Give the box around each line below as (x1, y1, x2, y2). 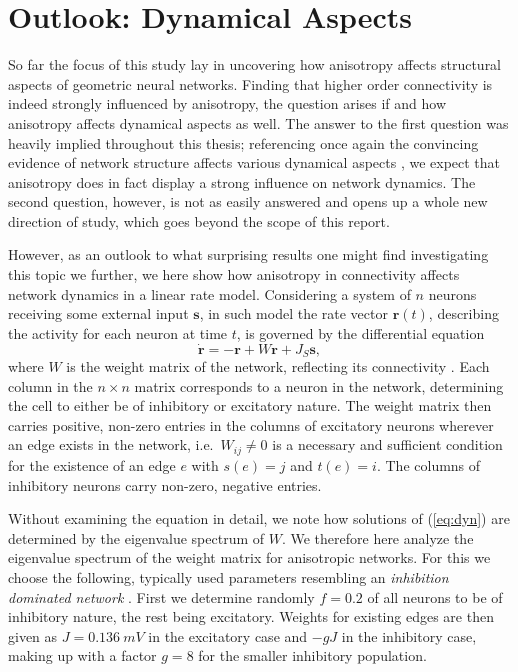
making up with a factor (8, 645, 157, 666)
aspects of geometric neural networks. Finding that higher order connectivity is (8, 73, 493, 94)
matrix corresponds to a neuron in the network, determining (134, 375, 504, 396)
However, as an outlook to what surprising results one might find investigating (8, 244, 489, 265)
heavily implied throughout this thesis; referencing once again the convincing (8, 132, 479, 153)
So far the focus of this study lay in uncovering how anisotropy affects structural (8, 54, 502, 75)
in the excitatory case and (148, 625, 308, 646)
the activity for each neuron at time (8, 322, 228, 343)
